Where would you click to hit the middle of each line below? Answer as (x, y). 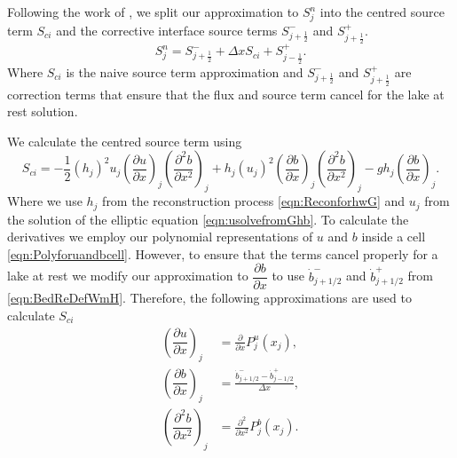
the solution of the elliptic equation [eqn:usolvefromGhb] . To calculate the (208, 219)
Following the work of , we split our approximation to (153, 12)
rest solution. (43, 111)
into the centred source (382, 12)
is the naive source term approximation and (185, 71)
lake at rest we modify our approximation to (128, 276)
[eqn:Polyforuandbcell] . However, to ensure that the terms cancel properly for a (223, 253)
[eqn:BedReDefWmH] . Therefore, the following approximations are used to (209, 298)
